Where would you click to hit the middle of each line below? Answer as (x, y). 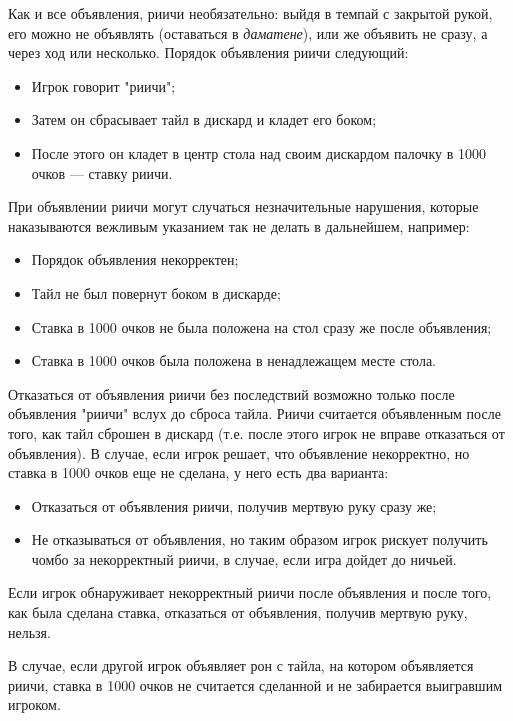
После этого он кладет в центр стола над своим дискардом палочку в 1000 (258, 152)
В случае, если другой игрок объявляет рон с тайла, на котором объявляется (241, 665)
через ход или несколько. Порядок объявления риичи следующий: (208, 52)
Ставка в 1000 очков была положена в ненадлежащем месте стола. (234, 360)
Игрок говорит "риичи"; (103, 85)
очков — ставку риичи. (102, 172)
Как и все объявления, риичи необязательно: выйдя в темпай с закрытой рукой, (250, 13)
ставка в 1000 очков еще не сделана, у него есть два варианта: (198, 472)
